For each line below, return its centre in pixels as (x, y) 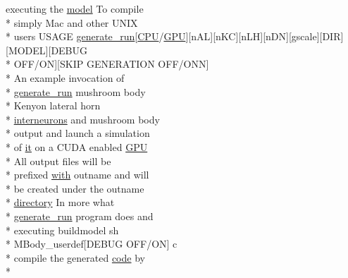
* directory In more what (60, 202)
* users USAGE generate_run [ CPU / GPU (96, 36)
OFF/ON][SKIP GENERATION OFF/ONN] (111, 64)
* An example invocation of (65, 77)
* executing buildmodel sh (62, 230)
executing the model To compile (75, 8)
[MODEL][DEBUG (47, 50)
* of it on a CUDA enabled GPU (77, 146)
